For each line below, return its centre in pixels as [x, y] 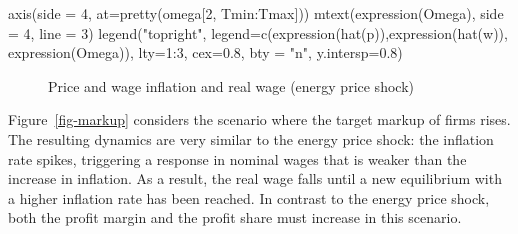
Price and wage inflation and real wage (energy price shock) [231, 85]
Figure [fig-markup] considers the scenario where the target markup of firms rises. [259, 119]
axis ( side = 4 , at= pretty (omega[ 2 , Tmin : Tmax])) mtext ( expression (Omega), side [256, 13]
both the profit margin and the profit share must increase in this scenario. [235, 217]
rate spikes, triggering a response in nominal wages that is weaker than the [237, 158]
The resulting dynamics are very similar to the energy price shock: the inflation [251, 138]
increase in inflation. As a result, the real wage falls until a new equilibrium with [255, 178]
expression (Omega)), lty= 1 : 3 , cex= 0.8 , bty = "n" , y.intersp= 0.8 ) [205, 52]
